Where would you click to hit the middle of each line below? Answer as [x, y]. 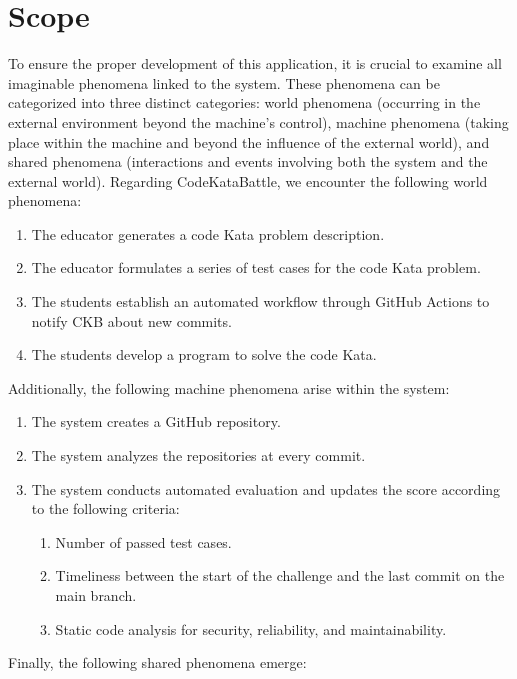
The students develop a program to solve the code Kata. [204, 354]
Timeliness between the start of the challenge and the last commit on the [280, 575]
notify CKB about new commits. [131, 320]
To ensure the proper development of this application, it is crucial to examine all [255, 63]
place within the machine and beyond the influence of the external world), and [249, 141]
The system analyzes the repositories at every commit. [198, 455]
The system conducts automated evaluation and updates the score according [266, 488]
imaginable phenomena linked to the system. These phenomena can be [224, 82]
